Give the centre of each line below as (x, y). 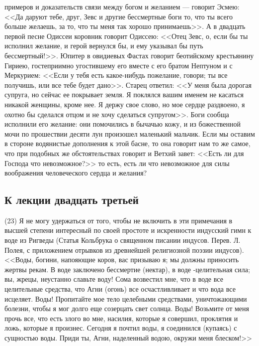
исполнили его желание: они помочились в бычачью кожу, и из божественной (123, 124)
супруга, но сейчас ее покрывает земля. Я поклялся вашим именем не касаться (124, 94)
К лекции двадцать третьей (72, 200)
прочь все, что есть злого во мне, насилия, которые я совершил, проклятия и (121, 318)
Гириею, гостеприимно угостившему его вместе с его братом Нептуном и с (119, 65)
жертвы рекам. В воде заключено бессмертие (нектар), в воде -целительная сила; (127, 269)
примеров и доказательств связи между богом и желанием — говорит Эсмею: (122, 6)
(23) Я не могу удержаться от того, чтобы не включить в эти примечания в (119, 220)
